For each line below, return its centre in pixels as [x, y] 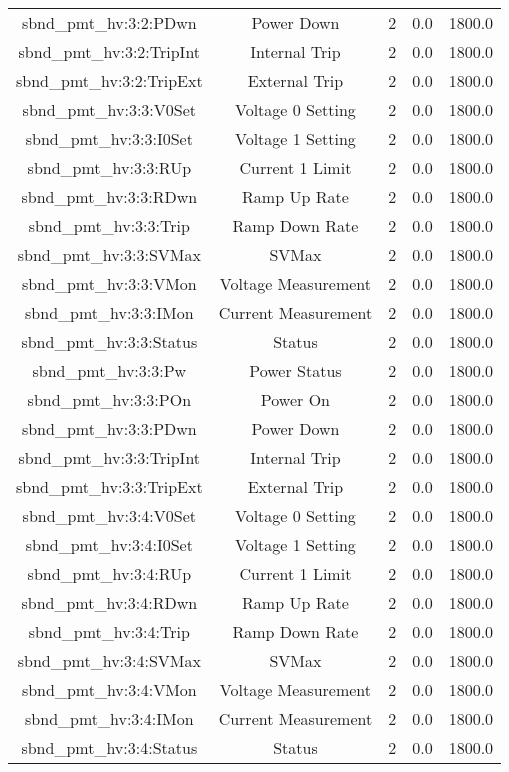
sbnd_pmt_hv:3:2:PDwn [109, 22]
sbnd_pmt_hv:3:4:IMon [109, 718]
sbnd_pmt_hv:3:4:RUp [109, 573]
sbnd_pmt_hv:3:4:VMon [109, 689]
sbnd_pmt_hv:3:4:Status [109, 747]
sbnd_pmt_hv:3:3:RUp [109, 167]
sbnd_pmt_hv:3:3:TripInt [109, 457]
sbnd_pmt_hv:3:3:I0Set [109, 138]
